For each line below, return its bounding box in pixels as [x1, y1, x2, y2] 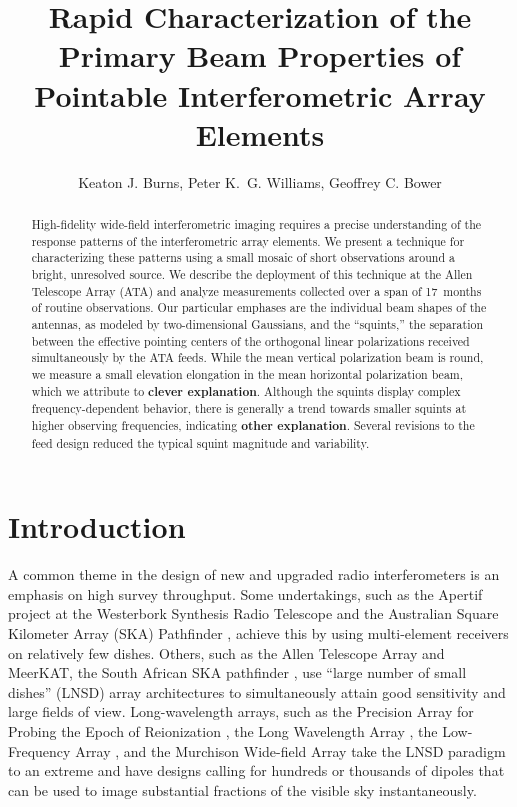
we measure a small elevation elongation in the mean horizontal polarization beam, [31, 365, 464, 382]
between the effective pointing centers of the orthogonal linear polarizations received [31, 332, 470, 349]
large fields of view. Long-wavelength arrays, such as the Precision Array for [8, 701, 474, 722]
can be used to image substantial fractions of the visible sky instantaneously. [8, 779, 477, 800]
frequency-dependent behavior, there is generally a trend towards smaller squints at [31, 400, 467, 417]
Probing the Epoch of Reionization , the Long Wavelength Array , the [8, 720, 438, 741]
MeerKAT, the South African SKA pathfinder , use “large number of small [8, 662, 467, 683]
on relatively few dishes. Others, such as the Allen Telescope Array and [8, 642, 445, 663]
